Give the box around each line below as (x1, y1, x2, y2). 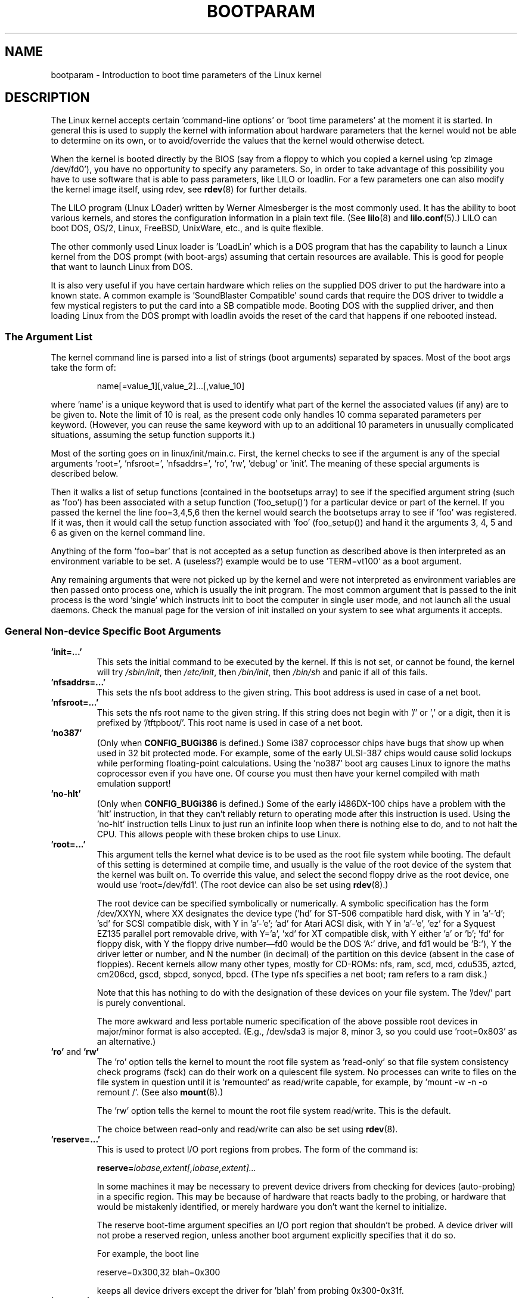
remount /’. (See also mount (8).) (97, 1086, 223, 1097)
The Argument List (5, 330, 93, 343)
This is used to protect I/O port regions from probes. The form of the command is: (97, 1144, 418, 1154)
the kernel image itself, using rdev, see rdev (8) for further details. (51, 184, 307, 195)
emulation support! (97, 778, 171, 788)
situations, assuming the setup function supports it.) (51, 430, 256, 440)
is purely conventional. (97, 997, 186, 1008)
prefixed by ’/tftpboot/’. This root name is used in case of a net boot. (97, 717, 363, 728)
